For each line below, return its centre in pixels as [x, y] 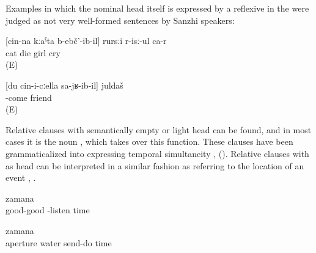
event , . [21, 178]
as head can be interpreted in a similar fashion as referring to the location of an [155, 165]
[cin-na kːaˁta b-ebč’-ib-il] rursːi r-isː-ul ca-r [86, 41]
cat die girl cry [33, 52]
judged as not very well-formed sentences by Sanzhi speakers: [120, 20]
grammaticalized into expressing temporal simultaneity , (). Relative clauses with [157, 153]
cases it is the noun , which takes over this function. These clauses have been [149, 141]
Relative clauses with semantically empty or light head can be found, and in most [159, 129]
